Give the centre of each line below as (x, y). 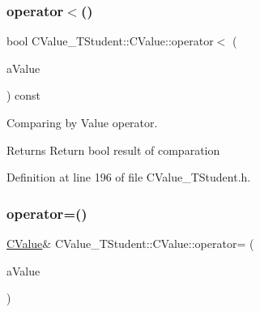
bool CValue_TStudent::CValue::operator (110, 41)
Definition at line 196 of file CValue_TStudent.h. (129, 177)
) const (24, 95)
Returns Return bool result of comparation (113, 150)
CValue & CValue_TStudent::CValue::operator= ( (130, 243)
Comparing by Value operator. (82, 122)
